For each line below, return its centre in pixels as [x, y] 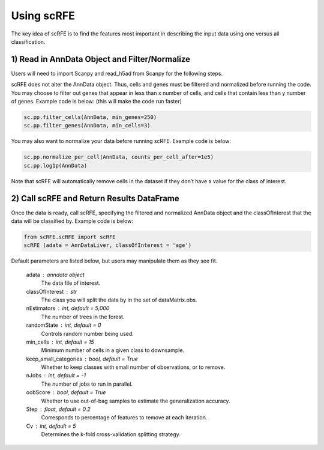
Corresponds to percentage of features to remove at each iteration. [124, 418]
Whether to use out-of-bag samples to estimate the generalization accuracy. [136, 401]
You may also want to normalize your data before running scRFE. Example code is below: [121, 141]
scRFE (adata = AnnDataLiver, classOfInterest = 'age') [108, 245]
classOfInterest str [52, 291]
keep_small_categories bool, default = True [82, 359]
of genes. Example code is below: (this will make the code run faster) [97, 102]
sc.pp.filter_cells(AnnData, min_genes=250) [90, 117]
